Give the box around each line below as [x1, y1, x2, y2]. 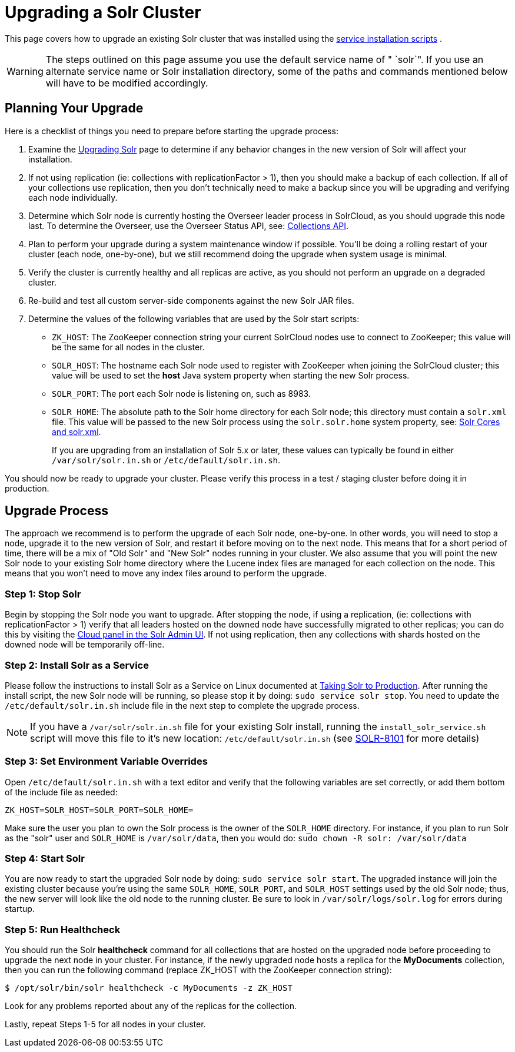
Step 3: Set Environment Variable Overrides [5, 755, 208, 768]
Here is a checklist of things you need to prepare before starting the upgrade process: [5, 125, 338, 136]
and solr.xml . [52, 426, 101, 437]
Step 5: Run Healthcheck [5, 923, 121, 935]
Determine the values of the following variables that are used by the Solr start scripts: [28, 313, 360, 324]
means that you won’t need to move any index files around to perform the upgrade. [5, 568, 327, 579]
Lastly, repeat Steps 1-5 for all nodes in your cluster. [5, 1019, 206, 1030]
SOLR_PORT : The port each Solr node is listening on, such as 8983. [52, 388, 311, 399]
